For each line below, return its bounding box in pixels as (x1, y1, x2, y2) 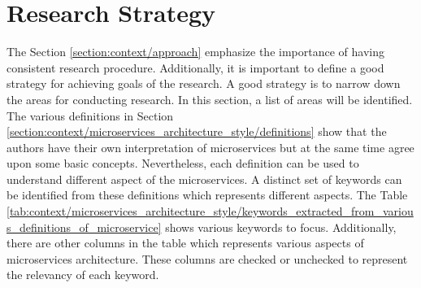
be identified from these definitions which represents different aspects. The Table (7, 186, 408, 203)
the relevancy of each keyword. (7, 266, 159, 283)
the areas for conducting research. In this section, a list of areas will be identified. (7, 90, 413, 107)
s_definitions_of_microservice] (7, 218, 162, 235)
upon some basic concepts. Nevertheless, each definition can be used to (7, 155, 359, 172)
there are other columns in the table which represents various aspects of (7, 234, 364, 251)
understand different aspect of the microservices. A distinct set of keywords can (7, 170, 402, 187)
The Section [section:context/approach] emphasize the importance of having (7, 43, 384, 60)
